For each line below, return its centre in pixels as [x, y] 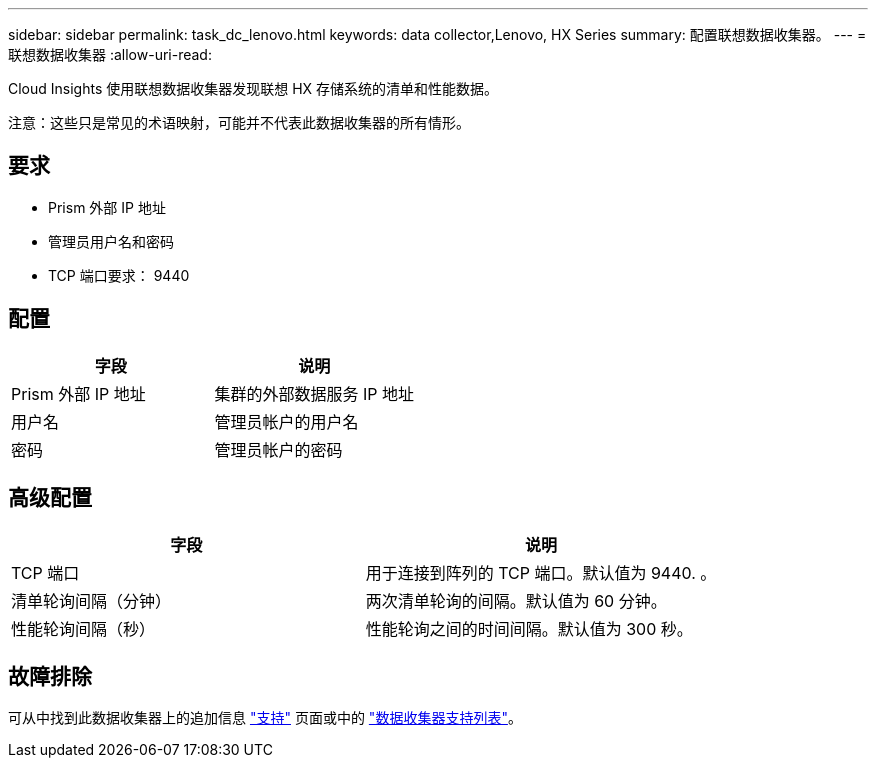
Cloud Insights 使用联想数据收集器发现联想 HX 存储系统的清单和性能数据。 [253, 88]
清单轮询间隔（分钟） [91, 600]
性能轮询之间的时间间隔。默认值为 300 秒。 [529, 628]
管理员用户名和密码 [111, 241]
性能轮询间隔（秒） [83, 628]
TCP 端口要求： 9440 [119, 275]
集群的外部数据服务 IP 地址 [314, 393]
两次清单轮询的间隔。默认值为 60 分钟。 [516, 600]
